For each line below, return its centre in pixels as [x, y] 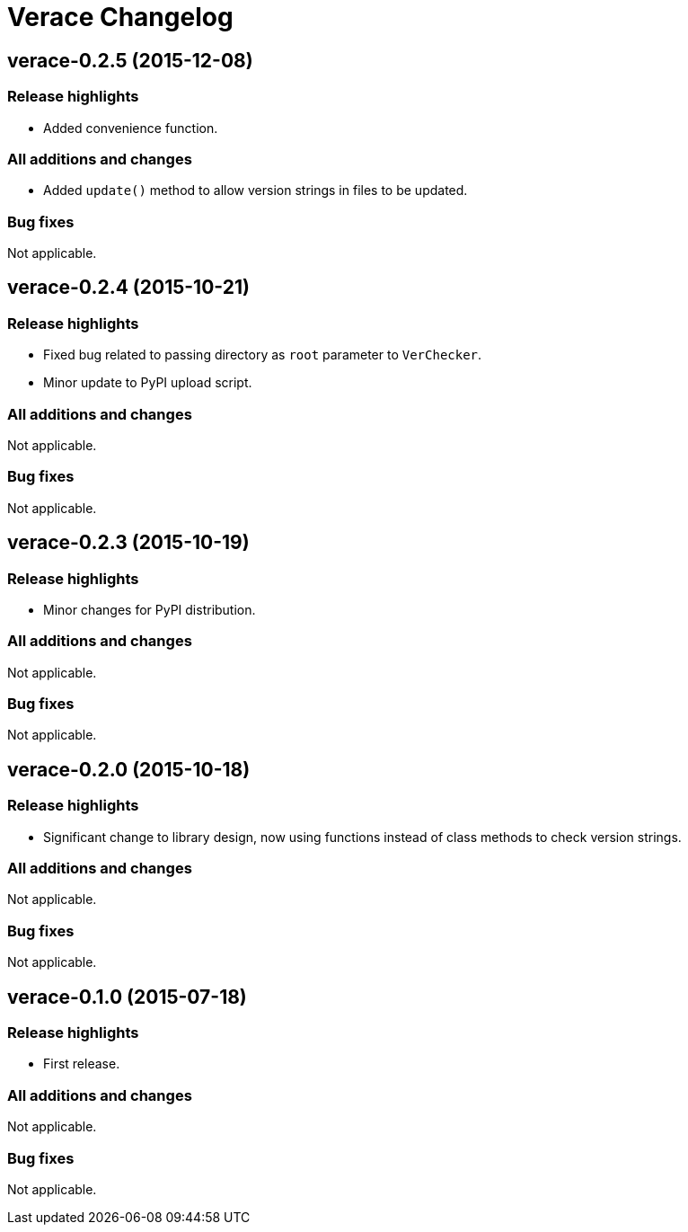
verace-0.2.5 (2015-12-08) [130, 60]
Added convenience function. [131, 128]
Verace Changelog [120, 17]
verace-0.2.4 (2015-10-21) [128, 288]
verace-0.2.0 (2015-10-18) [129, 769]
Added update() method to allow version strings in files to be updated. [256, 191]
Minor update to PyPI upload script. [148, 383]
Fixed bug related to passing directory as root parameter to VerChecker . [263, 355]
